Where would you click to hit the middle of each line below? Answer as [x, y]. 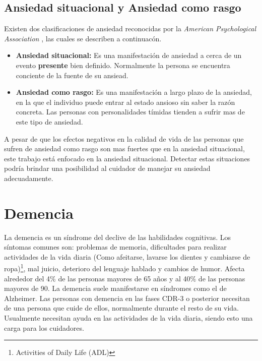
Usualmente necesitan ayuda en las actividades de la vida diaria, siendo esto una [128, 318]
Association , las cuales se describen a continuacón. [83, 38]
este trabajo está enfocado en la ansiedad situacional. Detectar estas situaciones [127, 158]
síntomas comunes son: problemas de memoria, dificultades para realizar [115, 247]
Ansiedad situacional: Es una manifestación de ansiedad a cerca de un [129, 55]
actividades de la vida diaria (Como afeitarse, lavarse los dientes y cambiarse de [127, 256]
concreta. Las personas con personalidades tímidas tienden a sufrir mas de [130, 112]
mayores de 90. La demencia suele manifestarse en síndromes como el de [115, 288]
